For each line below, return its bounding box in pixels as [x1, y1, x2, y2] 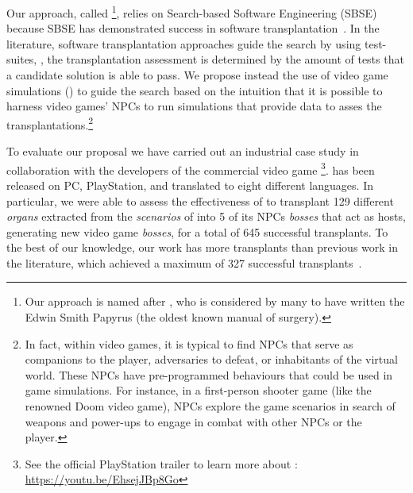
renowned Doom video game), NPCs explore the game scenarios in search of [25, 398, 396, 414]
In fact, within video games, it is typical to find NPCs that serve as [25, 335, 353, 352]
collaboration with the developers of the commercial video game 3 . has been [6, 159, 375, 178]
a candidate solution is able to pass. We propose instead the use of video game [6, 67, 388, 83]
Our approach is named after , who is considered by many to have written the [25, 293, 405, 310]
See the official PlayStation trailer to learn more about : [25, 455, 298, 472]
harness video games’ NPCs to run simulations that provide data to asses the [6, 98, 382, 114]
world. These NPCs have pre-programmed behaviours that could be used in [25, 366, 393, 383]
